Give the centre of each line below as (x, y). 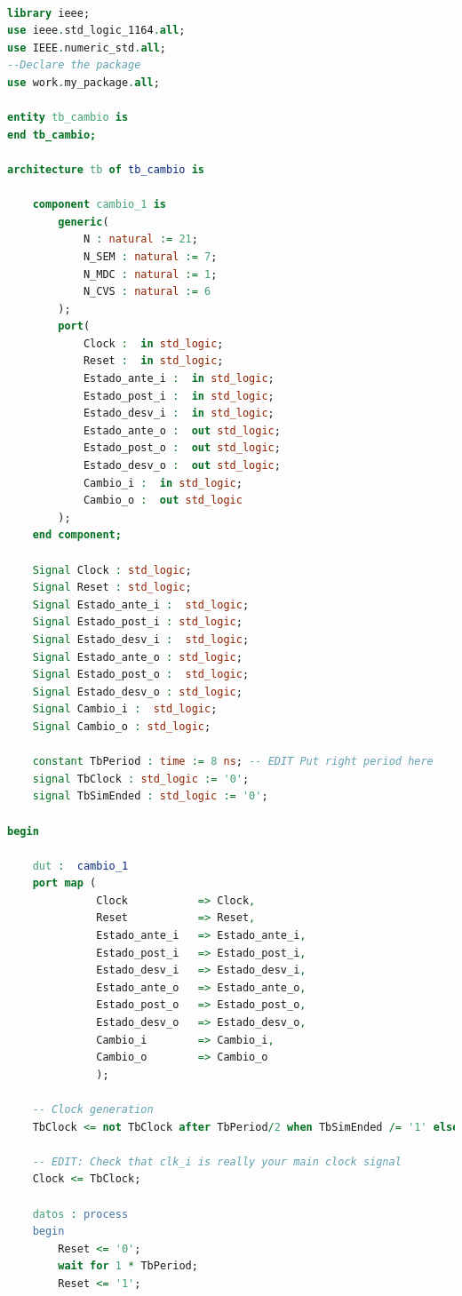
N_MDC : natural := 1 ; (150, 274)
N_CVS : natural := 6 (147, 292)
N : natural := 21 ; (140, 239)
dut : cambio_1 (80, 866)
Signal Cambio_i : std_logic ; (125, 709)
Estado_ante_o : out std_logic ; (182, 430)
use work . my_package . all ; (84, 82)
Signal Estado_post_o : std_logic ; (141, 675)
